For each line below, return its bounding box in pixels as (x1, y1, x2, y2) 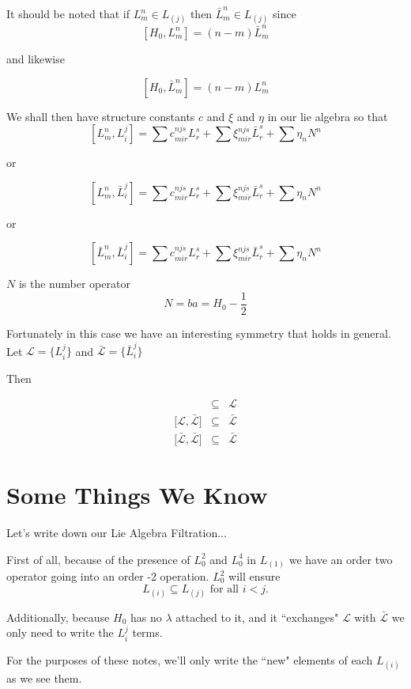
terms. (132, 624, 163, 641)
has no (130, 608, 162, 625)
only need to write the (6, 624, 114, 641)
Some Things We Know (6, 478, 268, 510)
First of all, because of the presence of (6, 551, 190, 567)
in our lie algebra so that (267, 108, 388, 124)
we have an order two (288, 551, 393, 567)
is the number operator (18, 275, 130, 292)
